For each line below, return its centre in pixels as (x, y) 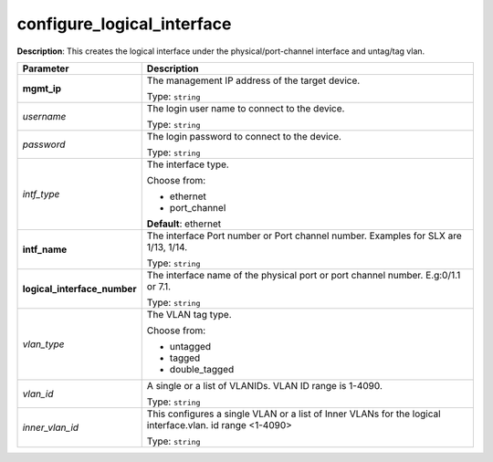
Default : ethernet (184, 224)
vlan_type (43, 344)
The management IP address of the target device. (253, 80)
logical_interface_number (79, 289)
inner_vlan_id (51, 427)
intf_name (45, 249)
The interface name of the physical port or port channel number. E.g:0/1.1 (304, 275)
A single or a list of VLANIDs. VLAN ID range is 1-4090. (265, 385)
